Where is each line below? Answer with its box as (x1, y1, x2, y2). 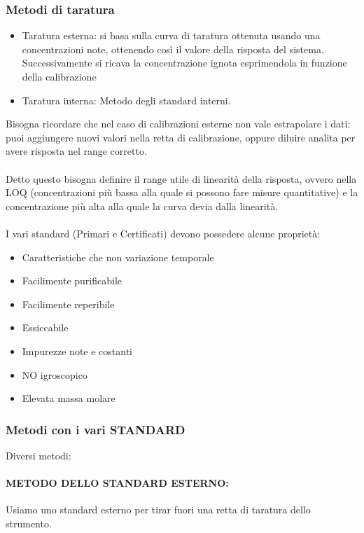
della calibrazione (22, 69, 97, 83)
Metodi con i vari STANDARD (6, 420, 185, 438)
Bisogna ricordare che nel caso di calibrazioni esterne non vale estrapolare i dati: (6, 116, 351, 131)
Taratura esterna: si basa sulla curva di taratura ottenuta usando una (22, 28, 321, 43)
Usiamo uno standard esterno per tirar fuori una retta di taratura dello (6, 502, 311, 517)
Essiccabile (22, 320, 69, 335)
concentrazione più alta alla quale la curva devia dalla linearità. (6, 198, 279, 213)
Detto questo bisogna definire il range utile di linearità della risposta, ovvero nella (6, 171, 357, 186)
